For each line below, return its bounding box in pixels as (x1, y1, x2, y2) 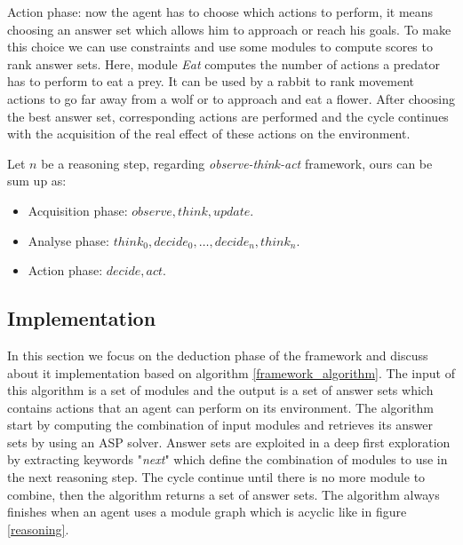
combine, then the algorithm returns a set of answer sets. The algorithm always (7, 485, 440, 503)
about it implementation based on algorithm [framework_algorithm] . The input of (7, 363, 455, 382)
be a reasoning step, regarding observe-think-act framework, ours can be (41, 154, 433, 172)
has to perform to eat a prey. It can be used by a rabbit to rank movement (7, 72, 415, 91)
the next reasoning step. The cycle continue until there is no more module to (7, 468, 426, 486)
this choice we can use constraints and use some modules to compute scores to (7, 37, 433, 56)
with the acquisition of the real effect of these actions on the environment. (7, 124, 411, 143)
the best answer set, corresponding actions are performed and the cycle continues (7, 107, 449, 125)
